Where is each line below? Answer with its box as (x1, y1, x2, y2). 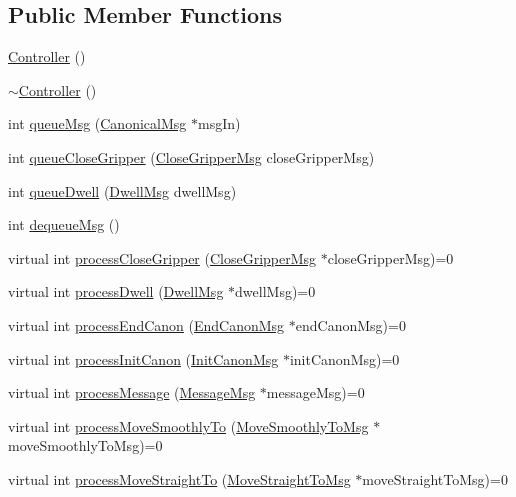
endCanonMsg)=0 (295, 314, 406, 335)
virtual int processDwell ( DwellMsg (8, 281, 224, 302)
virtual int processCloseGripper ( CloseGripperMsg (8, 247, 317, 268)
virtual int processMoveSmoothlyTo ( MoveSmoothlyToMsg (8, 415, 369, 436)
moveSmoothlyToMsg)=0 (8, 435, 163, 456)
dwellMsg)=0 (235, 281, 316, 302)
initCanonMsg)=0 (289, 348, 400, 369)
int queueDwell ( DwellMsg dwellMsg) (8, 180, 237, 201)
